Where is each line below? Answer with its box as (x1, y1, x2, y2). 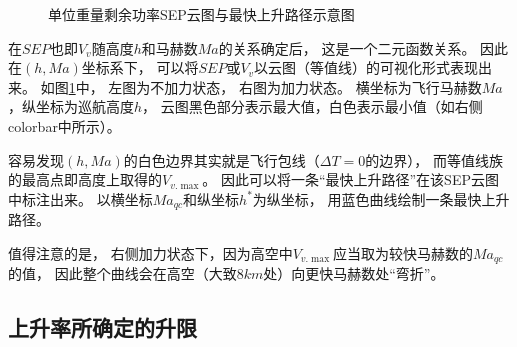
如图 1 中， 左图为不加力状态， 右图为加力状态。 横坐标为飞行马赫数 (40, 76, 482, 97)
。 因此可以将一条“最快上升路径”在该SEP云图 (202, 169, 499, 190)
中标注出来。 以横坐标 (8, 188, 153, 209)
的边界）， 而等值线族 (365, 149, 503, 170)
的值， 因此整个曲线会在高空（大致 (8, 263, 237, 284)
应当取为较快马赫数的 (332, 242, 473, 263)
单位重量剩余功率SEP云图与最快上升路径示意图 (48, 4, 355, 24)
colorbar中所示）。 (8, 115, 121, 136)
